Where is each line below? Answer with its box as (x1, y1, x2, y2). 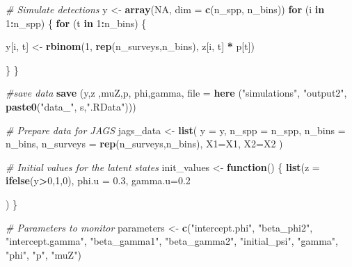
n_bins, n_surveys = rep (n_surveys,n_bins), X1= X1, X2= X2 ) (6, 136, 283, 151)
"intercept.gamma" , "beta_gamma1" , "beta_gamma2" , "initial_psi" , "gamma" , (6, 234, 338, 248)
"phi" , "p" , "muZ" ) (6, 247, 81, 261)
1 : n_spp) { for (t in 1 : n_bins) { (6, 15, 147, 30)
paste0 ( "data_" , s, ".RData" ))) (6, 99, 136, 113)
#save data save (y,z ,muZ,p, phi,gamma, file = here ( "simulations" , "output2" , (6, 86, 347, 100)
